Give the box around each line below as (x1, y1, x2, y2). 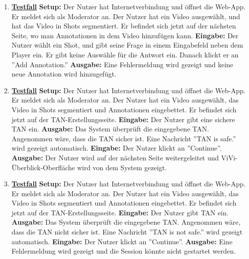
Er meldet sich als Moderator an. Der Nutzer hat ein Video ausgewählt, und (11, 11, 240, 21)
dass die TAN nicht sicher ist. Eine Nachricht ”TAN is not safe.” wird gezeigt (11, 227, 243, 237)
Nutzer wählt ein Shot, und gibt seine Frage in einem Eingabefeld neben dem (11, 40, 243, 50)
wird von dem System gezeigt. (77, 162, 167, 172)
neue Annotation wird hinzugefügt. (11, 69, 116, 79)
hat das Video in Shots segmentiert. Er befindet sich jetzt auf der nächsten (11, 21, 236, 31)
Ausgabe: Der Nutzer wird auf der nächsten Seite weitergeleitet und (11, 152, 219, 162)
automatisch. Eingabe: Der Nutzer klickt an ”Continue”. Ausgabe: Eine (11, 236, 233, 246)
